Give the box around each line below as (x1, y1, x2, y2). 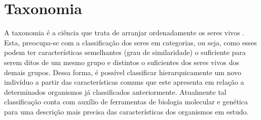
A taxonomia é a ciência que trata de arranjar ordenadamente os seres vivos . (4, 27, 245, 38)
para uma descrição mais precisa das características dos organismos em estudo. (4, 106, 249, 116)
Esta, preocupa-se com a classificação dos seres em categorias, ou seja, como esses (4, 37, 257, 47)
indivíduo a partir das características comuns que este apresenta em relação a (4, 77, 244, 87)
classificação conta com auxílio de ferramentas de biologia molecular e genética (4, 96, 248, 107)
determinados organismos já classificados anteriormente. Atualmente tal (4, 86, 227, 97)
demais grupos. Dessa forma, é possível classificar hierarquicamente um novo (4, 67, 242, 77)
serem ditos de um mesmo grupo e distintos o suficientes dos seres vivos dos (4, 56, 239, 67)
